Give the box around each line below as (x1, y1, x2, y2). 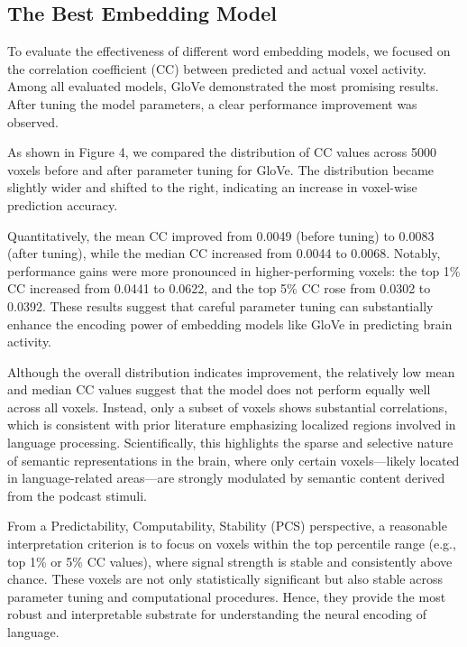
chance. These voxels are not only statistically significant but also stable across (7, 569, 443, 588)
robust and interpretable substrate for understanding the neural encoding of (7, 605, 426, 624)
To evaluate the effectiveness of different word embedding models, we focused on (7, 42, 451, 60)
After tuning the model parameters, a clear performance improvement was (7, 94, 417, 113)
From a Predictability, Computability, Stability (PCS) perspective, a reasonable (7, 516, 447, 535)
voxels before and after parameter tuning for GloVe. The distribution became (7, 160, 435, 179)
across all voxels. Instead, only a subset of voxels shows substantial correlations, (7, 397, 448, 416)
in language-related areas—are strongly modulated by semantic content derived (7, 468, 445, 487)
